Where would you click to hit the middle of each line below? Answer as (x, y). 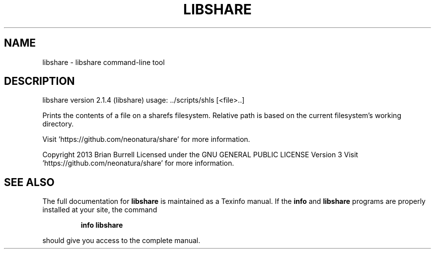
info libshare (102, 225)
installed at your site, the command (100, 210)
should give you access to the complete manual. (121, 241)
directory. (58, 124)
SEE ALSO (29, 182)
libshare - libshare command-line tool (104, 62)
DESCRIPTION (39, 81)
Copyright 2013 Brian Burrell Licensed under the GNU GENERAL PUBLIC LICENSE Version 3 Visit (200, 155)
